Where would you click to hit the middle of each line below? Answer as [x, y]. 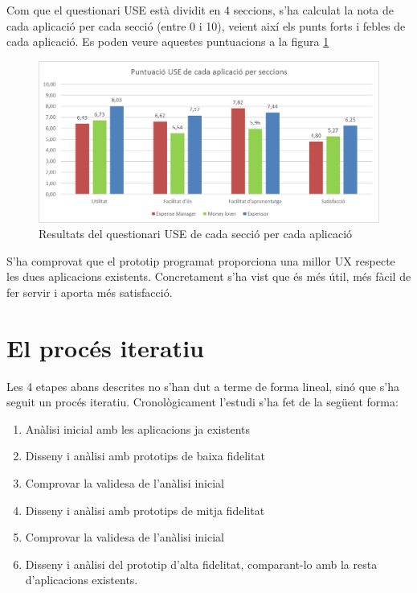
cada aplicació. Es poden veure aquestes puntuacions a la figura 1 [168, 41]
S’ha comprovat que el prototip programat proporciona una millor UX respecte [201, 260]
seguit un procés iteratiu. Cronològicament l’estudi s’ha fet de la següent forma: [202, 402]
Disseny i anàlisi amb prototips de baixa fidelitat [145, 456]
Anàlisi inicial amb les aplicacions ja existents [137, 428]
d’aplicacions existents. [82, 580]
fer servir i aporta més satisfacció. [90, 292]
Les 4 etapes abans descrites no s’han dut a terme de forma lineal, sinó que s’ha [203, 386]
